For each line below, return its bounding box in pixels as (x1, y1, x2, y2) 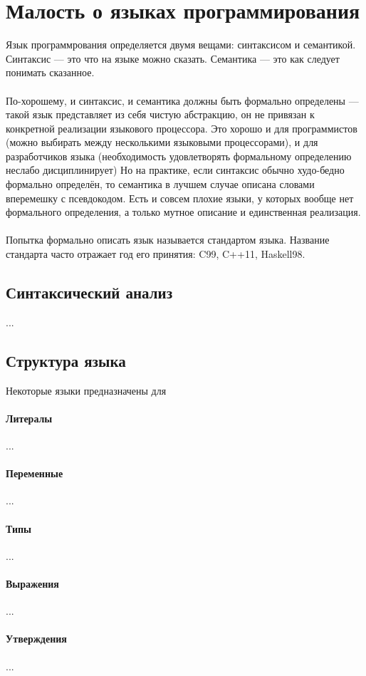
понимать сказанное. (6, 65, 95, 80)
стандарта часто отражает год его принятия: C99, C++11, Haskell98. (6, 246, 305, 261)
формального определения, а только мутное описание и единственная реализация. (6, 204, 361, 219)
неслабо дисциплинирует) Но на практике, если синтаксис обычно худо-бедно (6, 162, 345, 177)
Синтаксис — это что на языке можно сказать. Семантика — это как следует (6, 51, 340, 66)
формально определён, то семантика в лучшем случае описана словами (6, 177, 315, 192)
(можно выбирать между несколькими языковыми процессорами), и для (6, 135, 318, 150)
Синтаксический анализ (6, 281, 173, 303)
